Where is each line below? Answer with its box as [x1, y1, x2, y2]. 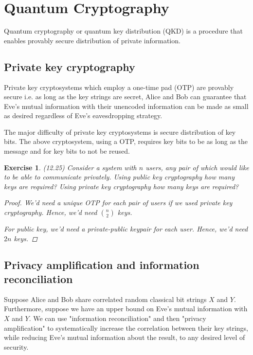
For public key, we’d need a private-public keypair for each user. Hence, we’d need [4, 224, 248, 234]
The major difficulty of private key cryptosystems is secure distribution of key [4, 126, 236, 137]
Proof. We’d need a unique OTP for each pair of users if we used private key [4, 197, 233, 208]
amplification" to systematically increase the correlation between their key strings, [4, 322, 249, 333]
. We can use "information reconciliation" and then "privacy [29, 313, 206, 323]
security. [4, 341, 29, 352]
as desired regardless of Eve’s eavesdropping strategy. [4, 110, 163, 121]
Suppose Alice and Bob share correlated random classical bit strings [4, 294, 207, 304]
